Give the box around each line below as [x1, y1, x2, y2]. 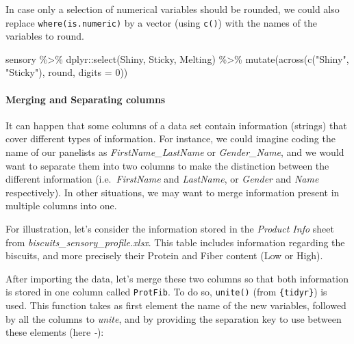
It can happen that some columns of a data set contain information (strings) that [5, 118, 347, 132]
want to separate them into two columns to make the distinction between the [5, 158, 329, 172]
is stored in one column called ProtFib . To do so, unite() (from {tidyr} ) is [5, 285, 327, 299]
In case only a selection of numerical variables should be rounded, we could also [5, 2, 340, 16]
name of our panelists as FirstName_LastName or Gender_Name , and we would [5, 145, 344, 159]
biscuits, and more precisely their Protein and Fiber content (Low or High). [5, 248, 323, 263]
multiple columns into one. [5, 198, 117, 213]
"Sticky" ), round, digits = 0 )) [5, 65, 128, 79]
